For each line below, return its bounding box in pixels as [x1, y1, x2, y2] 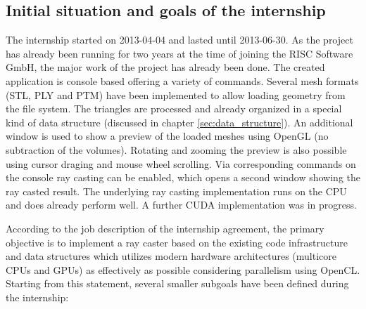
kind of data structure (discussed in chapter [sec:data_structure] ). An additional [6, 114, 353, 129]
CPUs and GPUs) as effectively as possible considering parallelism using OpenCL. [6, 262, 360, 277]
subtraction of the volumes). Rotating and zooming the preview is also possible [6, 142, 347, 157]
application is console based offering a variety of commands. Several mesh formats [6, 73, 359, 88]
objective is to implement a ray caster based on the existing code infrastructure [6, 235, 348, 249]
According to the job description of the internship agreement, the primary [6, 221, 324, 235]
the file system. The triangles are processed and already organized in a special [6, 101, 342, 116]
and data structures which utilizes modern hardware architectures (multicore [6, 249, 337, 263]
